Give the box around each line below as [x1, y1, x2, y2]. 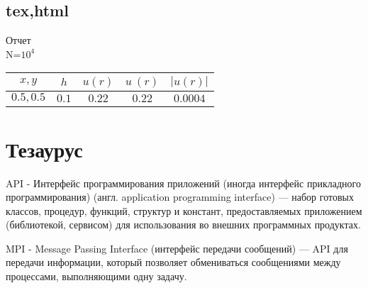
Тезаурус [6, 134, 83, 163]
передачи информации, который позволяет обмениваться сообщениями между [6, 255, 341, 270]
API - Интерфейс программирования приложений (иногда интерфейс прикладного [6, 175, 361, 190]
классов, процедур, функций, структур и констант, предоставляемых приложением [6, 203, 362, 218]
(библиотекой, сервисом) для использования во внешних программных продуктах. [6, 217, 361, 232]
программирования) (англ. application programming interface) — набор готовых [6, 189, 354, 204]
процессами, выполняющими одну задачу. [6, 269, 187, 284]
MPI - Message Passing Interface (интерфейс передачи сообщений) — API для [6, 240, 348, 255]
